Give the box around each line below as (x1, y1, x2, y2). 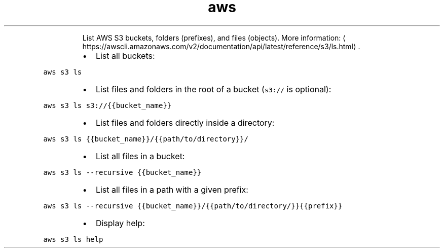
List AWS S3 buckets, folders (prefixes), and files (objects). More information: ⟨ (82, 33, 346, 42)
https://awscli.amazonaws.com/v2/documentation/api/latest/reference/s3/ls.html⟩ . (82, 42, 360, 51)
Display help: (95, 218, 145, 228)
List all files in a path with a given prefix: (95, 184, 248, 195)
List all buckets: (95, 50, 155, 61)
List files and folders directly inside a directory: (95, 117, 275, 128)
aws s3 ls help (43, 235, 103, 243)
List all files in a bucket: (95, 151, 185, 161)
